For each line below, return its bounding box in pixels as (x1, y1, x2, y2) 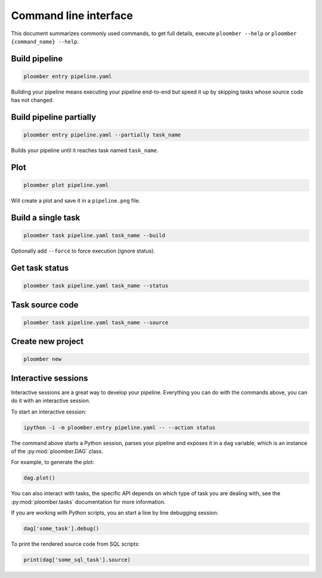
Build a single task (11, 213, 80, 223)
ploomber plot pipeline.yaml (23, 182, 109, 189)
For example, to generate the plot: (11, 459, 95, 466)
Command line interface (11, 9, 134, 22)
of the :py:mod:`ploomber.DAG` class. (11, 448, 104, 455)
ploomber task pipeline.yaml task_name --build (23, 232, 165, 239)
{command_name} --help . (11, 38, 79, 45)
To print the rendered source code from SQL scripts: (11, 540, 140, 548)
